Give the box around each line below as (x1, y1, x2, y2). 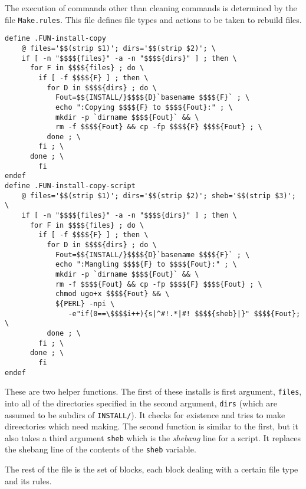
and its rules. (5, 474, 52, 487)
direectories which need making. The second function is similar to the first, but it (5, 420, 298, 432)
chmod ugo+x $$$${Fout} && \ (55, 290, 170, 298)
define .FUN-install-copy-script (5, 182, 136, 191)
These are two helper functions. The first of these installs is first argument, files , (5, 385, 302, 398)
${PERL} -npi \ (55, 299, 115, 308)
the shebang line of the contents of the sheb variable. (5, 443, 196, 455)
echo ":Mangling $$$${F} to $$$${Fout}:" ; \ (55, 260, 237, 269)
